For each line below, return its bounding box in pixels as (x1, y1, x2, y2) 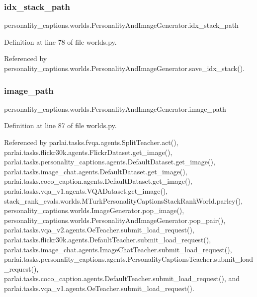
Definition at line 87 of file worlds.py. (4, 120, 117, 131)
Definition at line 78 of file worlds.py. (4, 36, 117, 47)
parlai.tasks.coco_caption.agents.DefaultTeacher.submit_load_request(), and (4, 273, 240, 284)
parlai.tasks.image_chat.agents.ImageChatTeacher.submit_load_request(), (4, 244, 232, 254)
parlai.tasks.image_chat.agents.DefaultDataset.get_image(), (4, 166, 187, 176)
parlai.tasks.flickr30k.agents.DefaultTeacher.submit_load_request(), (4, 234, 211, 244)
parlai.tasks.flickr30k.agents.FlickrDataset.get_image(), (4, 147, 172, 157)
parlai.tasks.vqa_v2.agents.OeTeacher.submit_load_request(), (4, 224, 194, 235)
